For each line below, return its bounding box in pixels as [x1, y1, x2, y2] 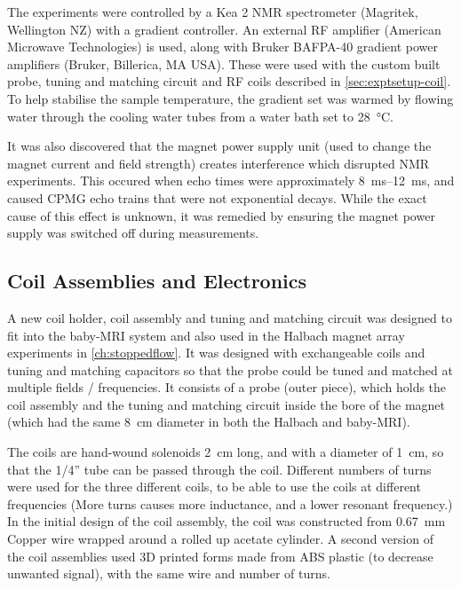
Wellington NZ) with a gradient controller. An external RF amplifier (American [7, 20, 441, 38]
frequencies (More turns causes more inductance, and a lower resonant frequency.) [7, 494, 453, 513]
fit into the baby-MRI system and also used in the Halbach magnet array [7, 326, 405, 344]
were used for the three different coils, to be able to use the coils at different [7, 477, 421, 496]
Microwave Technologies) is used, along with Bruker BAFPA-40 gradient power [7, 37, 438, 56]
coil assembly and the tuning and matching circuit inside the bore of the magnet [7, 395, 446, 413]
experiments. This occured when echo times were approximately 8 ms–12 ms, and [7, 171, 455, 190]
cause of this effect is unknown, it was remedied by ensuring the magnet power [7, 206, 435, 224]
